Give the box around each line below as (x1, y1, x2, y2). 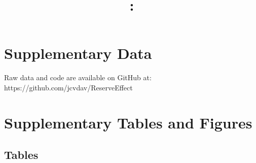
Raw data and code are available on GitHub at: (4, 72, 152, 83)
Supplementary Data (4, 43, 152, 63)
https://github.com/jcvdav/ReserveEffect (4, 82, 133, 92)
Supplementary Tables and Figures (4, 112, 252, 133)
